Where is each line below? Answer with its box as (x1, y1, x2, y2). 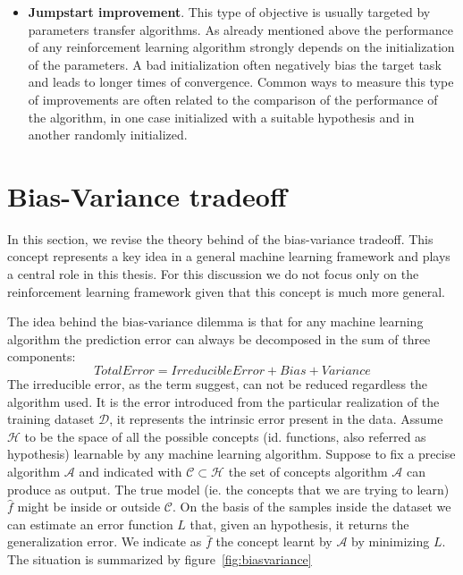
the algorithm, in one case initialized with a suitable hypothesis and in (28, 107, 415, 126)
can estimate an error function (7, 514, 173, 533)
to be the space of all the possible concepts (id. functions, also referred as (24, 427, 426, 445)
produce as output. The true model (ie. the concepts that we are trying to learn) (7, 479, 450, 498)
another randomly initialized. (28, 125, 188, 144)
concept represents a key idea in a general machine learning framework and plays (7, 247, 450, 266)
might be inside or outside (17, 497, 161, 516)
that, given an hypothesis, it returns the (189, 514, 409, 533)
